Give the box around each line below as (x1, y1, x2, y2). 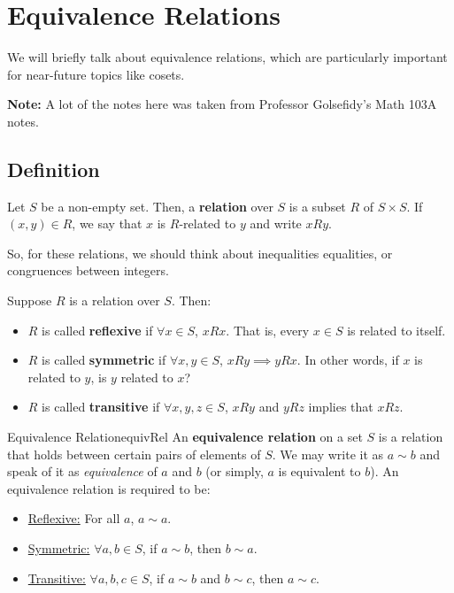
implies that (308, 397, 373, 416)
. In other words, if (296, 350, 399, 369)
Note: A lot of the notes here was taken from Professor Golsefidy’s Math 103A (7, 95, 437, 113)
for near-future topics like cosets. (7, 65, 185, 83)
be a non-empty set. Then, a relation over (41, 196, 273, 215)
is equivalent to (278, 462, 361, 481)
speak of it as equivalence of (7, 462, 158, 481)
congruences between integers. (7, 261, 169, 280)
